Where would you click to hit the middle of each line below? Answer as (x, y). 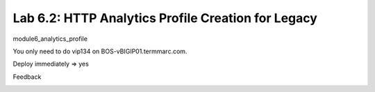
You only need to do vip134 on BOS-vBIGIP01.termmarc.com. (100, 51)
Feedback (27, 77)
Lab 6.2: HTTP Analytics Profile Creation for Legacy (165, 18)
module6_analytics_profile (50, 39)
